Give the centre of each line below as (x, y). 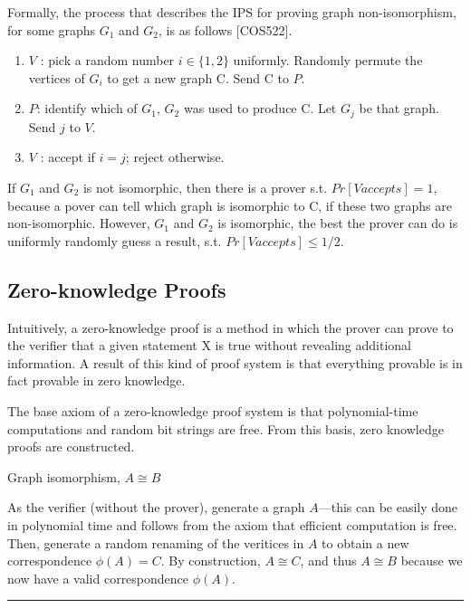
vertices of (57, 77)
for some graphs (52, 29)
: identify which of (87, 108)
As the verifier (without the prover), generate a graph (156, 507)
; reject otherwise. (175, 157)
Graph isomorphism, (64, 476)
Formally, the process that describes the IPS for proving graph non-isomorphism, (232, 12)
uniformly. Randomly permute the (328, 60)
